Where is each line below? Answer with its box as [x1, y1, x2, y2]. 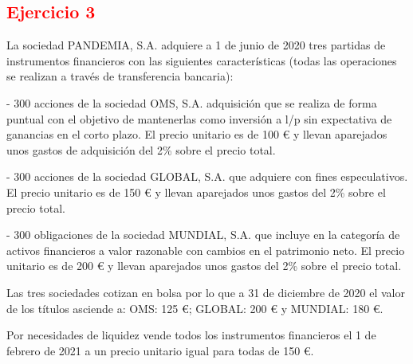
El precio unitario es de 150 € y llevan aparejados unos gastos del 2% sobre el [6, 183, 386, 200]
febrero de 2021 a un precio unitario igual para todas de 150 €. [6, 342, 314, 358]
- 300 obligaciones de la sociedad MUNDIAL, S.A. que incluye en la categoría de [6, 226, 400, 243]
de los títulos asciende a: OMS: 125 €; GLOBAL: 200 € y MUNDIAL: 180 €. [6, 299, 383, 316]
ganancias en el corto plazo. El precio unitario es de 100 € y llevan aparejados [6, 126, 387, 143]
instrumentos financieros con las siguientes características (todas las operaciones [6, 52, 397, 68]
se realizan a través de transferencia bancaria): [6, 68, 234, 84]
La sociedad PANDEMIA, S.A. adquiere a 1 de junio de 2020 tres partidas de [6, 37, 386, 53]
